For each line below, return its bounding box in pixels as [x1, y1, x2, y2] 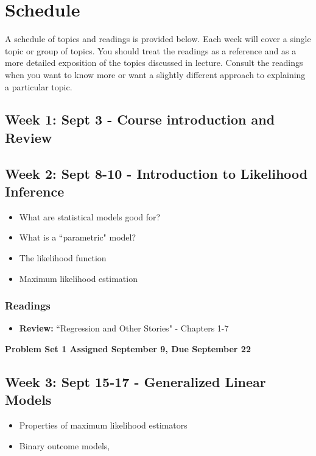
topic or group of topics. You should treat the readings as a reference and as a [5, 44, 297, 57]
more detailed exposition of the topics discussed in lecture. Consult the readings [5, 56, 303, 69]
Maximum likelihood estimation [19, 272, 138, 284]
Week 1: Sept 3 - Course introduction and [5, 110, 275, 129]
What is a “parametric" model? [19, 231, 136, 244]
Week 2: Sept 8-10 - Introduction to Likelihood [5, 164, 308, 183]
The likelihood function [19, 252, 107, 264]
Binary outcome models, [19, 439, 110, 452]
